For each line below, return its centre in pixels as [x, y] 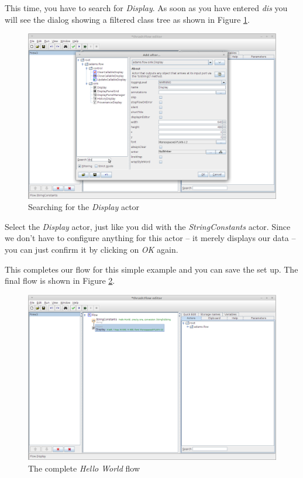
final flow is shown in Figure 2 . [60, 281]
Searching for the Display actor [84, 207]
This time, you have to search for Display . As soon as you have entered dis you [146, 8]
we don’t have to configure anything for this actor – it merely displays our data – [150, 238]
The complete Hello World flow [84, 468]
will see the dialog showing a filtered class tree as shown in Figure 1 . [127, 19]
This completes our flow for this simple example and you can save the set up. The [151, 269]
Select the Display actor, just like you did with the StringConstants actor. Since [148, 226]
